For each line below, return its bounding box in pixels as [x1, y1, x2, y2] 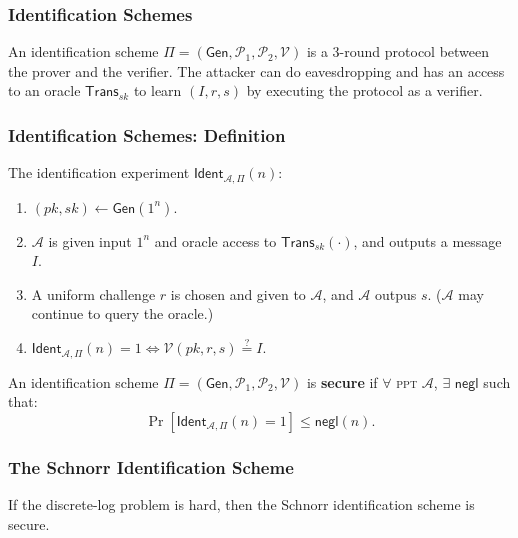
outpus [375, 283, 417, 304]
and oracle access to [154, 230, 277, 251]
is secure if [306, 371, 378, 392]
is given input [48, 230, 132, 251]
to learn [133, 80, 182, 101]
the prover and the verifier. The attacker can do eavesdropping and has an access [8, 60, 505, 81]
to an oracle [8, 80, 81, 101]
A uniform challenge [31, 283, 156, 304]
